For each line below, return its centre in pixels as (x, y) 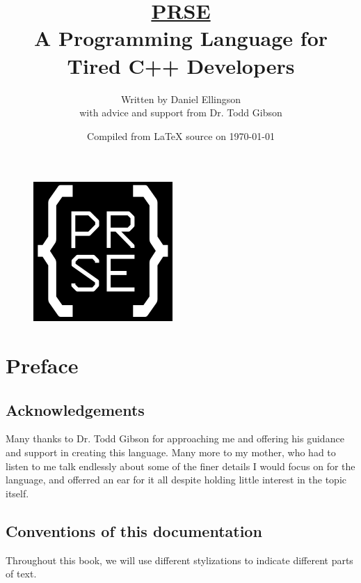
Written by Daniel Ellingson (181, 99)
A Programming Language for (181, 38)
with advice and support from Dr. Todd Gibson (181, 112)
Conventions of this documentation (134, 530)
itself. (17, 493)
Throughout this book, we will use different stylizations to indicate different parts (179, 560)
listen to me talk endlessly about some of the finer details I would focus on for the (180, 466)
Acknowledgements (75, 409)
